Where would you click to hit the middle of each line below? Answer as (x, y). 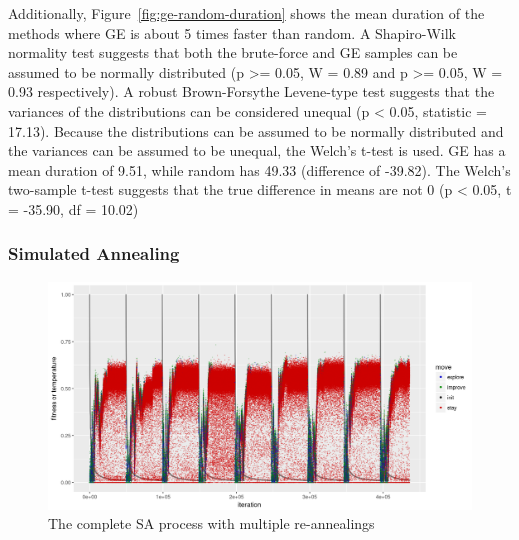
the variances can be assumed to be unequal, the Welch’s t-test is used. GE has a (257, 150)
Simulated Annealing (94, 253)
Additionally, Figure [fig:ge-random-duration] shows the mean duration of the (246, 13)
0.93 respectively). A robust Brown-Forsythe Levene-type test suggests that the (251, 91)
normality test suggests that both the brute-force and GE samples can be (233, 52)
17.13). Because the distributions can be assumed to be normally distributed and (256, 130)
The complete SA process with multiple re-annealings (211, 523)
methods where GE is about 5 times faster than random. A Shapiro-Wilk (232, 32)
